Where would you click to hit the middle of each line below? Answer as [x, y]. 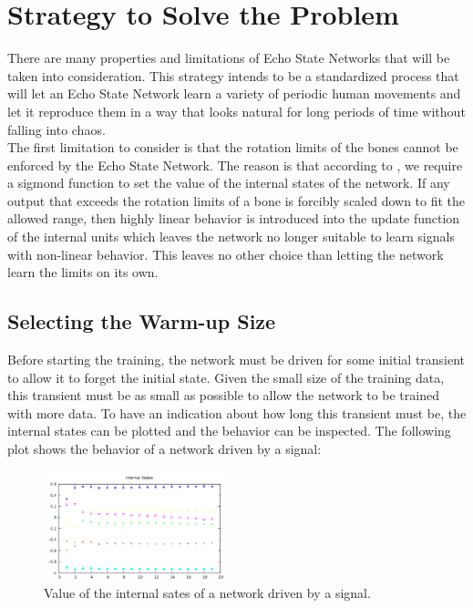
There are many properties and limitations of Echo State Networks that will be [229, 58]
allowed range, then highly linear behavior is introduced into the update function [234, 218]
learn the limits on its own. [83, 272]
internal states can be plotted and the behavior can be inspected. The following [229, 431]
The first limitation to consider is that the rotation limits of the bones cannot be [233, 147]
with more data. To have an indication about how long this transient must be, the [237, 412]
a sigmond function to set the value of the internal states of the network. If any [229, 183]
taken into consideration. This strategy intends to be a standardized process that [233, 75]
